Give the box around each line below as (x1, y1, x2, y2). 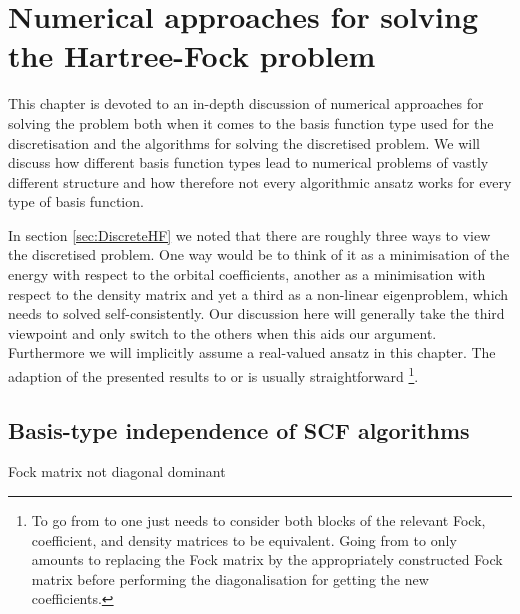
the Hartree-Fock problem (8, 35, 376, 76)
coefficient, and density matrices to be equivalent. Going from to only (31, 529, 457, 550)
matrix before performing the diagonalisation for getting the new (31, 568, 429, 589)
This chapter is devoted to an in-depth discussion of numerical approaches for (8, 93, 484, 114)
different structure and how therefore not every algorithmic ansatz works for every (8, 171, 512, 192)
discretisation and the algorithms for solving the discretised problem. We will (8, 132, 481, 153)
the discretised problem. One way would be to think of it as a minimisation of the (8, 244, 510, 265)
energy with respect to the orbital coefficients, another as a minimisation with (8, 264, 486, 285)
